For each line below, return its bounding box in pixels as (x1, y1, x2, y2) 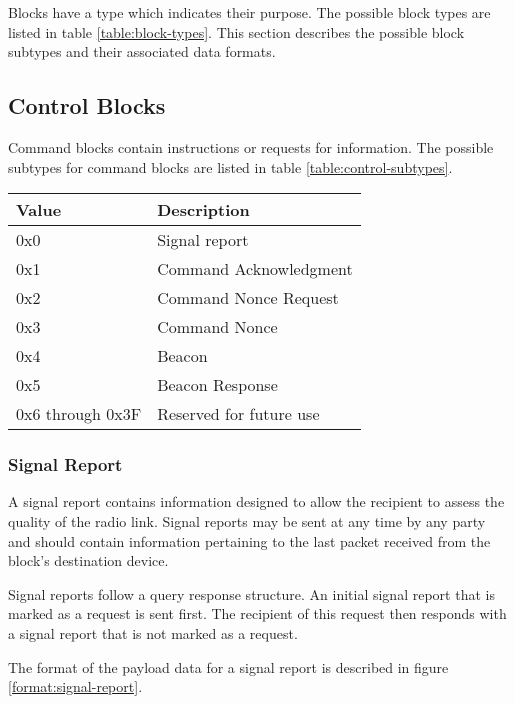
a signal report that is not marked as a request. (8, 622, 298, 643)
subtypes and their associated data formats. (8, 41, 276, 62)
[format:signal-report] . (8, 676, 143, 697)
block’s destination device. (8, 550, 169, 571)
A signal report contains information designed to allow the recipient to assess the (8, 491, 505, 512)
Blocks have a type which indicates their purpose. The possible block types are (8, 2, 491, 22)
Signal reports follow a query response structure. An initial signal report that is (8, 583, 495, 604)
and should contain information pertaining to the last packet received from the (8, 530, 491, 551)
